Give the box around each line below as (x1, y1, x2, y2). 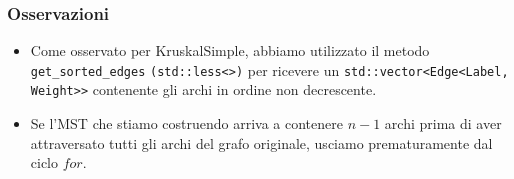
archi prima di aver (384, 113, 502, 134)
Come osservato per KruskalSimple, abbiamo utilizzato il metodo (30, 40, 430, 61)
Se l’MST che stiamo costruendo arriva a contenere (30, 113, 343, 134)
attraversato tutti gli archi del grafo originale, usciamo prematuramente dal (30, 132, 493, 153)
